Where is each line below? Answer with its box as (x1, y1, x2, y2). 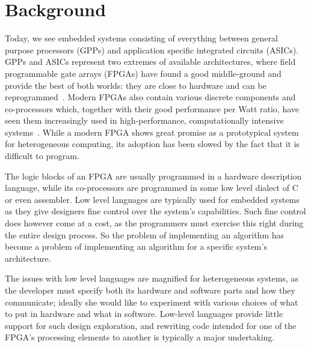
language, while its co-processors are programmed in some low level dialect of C (5, 181, 298, 194)
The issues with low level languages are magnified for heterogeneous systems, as (5, 272, 299, 285)
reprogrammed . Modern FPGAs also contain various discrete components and (5, 91, 296, 103)
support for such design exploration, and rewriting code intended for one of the (5, 319, 297, 331)
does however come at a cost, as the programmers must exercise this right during (5, 217, 304, 229)
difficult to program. (5, 149, 79, 162)
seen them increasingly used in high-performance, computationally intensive (5, 114, 284, 127)
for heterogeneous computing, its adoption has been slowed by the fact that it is (5, 137, 300, 150)
